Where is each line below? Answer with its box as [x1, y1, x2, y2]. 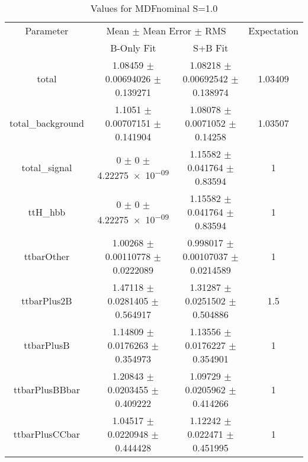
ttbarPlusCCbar [13, 427, 81, 441]
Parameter [25, 24, 69, 37]
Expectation [248, 24, 299, 37]
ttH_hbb [28, 205, 66, 219]
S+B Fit [192, 41, 229, 54]
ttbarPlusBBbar [13, 383, 80, 396]
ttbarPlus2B [21, 294, 72, 307]
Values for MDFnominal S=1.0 [90, 1, 218, 15]
